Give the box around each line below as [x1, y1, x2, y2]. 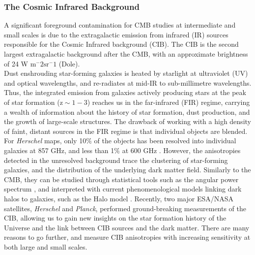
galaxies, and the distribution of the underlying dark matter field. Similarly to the [4, 164, 251, 175]
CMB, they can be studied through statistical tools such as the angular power [4, 174, 239, 184]
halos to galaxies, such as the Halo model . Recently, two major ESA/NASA [4, 193, 233, 203]
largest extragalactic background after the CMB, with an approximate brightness [4, 49, 248, 59]
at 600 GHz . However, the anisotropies [122, 145, 241, 155]
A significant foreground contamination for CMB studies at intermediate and [4, 20, 236, 30]
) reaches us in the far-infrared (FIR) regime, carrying [87, 96, 250, 107]
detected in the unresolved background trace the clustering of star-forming [4, 155, 228, 165]
